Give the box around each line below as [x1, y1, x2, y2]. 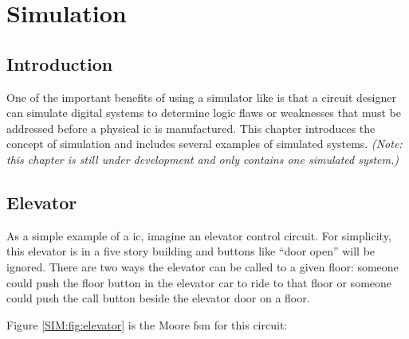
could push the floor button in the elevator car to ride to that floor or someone [6, 274, 392, 290]
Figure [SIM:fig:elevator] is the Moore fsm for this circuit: [6, 316, 288, 333]
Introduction [6, 51, 113, 76]
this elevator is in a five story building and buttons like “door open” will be [6, 243, 376, 259]
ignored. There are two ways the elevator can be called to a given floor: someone [6, 258, 399, 275]
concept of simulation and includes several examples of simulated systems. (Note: [6, 135, 403, 152]
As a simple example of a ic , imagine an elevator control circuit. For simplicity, [6, 227, 391, 244]
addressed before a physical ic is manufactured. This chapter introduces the [6, 119, 376, 136]
